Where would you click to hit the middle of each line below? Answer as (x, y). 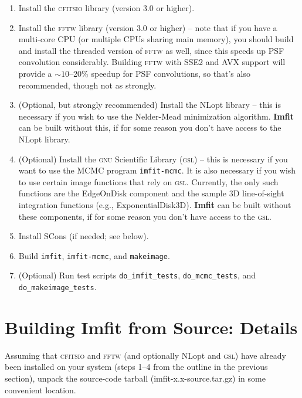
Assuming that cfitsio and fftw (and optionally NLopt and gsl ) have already (145, 355)
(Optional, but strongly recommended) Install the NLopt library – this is (150, 105)
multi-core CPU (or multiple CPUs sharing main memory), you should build (156, 39)
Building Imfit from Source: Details (151, 327)
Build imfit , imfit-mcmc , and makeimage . (94, 255)
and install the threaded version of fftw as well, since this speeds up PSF (151, 50)
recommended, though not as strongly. (87, 85)
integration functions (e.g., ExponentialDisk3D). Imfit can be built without (155, 204)
